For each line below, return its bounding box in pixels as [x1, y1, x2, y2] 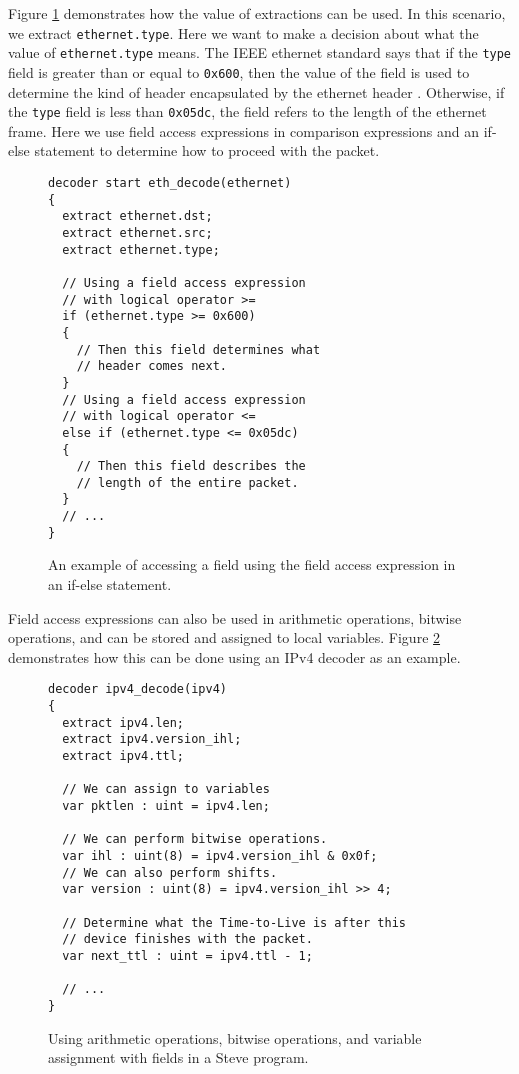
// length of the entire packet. [76, 475, 299, 490]
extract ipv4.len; [62, 715, 185, 730]
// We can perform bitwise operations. [62, 832, 328, 847]
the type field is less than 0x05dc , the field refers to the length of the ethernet [8, 101, 487, 122]
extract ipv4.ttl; [62, 749, 185, 764]
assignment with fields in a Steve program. [48, 1047, 309, 1068]
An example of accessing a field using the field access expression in [48, 554, 456, 575]
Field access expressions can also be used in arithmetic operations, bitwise [8, 607, 462, 628]
